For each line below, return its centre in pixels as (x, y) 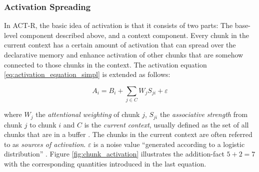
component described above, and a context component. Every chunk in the (134, 35)
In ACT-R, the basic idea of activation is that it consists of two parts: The (118, 25)
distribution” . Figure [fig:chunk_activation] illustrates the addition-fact (114, 154)
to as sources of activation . (45, 144)
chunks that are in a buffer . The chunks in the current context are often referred (128, 134)
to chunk (43, 124)
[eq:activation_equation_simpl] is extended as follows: (87, 74)
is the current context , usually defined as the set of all (166, 124)
